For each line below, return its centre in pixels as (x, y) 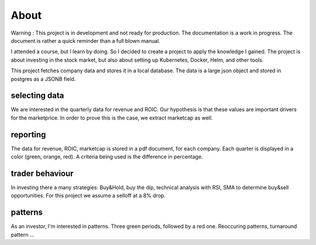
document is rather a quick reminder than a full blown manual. (85, 40)
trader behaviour (42, 173)
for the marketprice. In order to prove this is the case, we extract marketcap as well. (112, 118)
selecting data (37, 96)
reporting (28, 135)
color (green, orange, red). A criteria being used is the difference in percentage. (107, 157)
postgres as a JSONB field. (43, 79)
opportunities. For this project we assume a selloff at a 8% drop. (88, 196)
